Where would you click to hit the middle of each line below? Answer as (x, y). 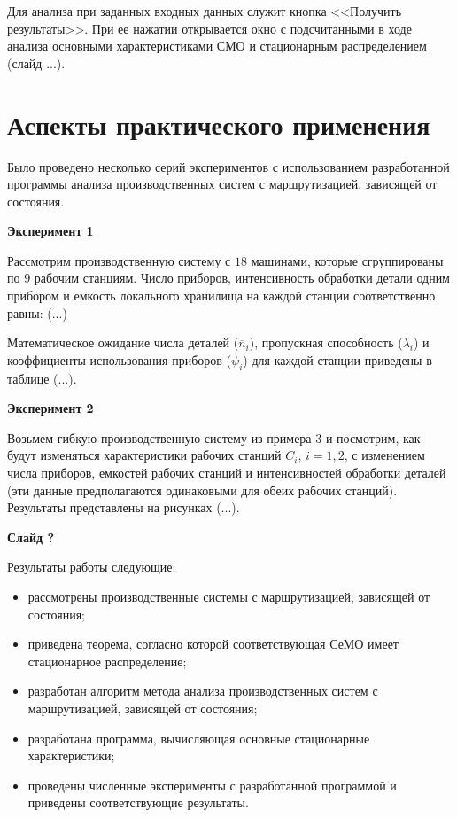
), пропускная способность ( (326, 342)
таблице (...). (42, 378)
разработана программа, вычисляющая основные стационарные (199, 738)
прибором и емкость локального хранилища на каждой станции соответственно (221, 296)
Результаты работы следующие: (92, 567)
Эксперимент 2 (50, 408)
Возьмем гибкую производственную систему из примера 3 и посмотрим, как (214, 437)
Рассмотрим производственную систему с (119, 260)
